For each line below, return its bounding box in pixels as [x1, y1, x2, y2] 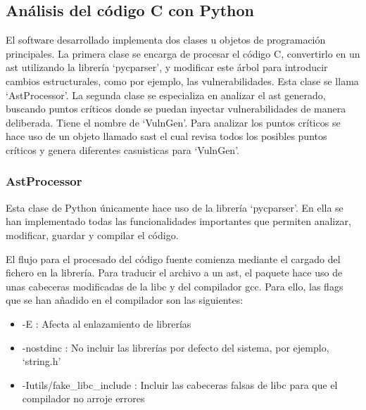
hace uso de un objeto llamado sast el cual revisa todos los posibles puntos [6, 129, 327, 143]
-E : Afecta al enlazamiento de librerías [22, 316, 191, 331]
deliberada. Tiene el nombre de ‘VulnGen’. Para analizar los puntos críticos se [6, 115, 341, 129]
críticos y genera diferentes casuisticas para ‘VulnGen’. [6, 142, 239, 157]
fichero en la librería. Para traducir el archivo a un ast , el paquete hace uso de [6, 265, 343, 280]
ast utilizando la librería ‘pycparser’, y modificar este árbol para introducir [6, 60, 328, 75]
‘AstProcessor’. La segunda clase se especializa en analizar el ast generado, [6, 87, 326, 102]
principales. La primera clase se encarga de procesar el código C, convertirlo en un [6, 46, 360, 60]
